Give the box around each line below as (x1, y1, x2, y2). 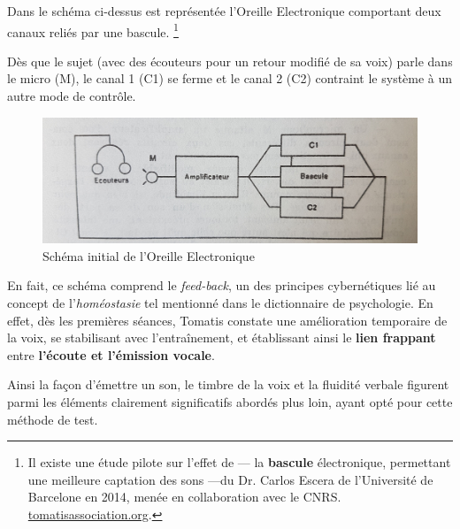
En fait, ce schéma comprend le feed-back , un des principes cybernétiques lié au (7, 276, 436, 295)
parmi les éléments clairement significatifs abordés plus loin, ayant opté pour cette (7, 392, 453, 410)
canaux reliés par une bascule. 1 (7, 19, 179, 41)
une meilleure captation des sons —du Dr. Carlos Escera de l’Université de (27, 470, 433, 488)
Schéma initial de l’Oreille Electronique (42, 246, 255, 264)
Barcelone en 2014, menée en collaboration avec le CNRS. (27, 487, 341, 506)
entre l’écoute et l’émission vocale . (7, 345, 215, 364)
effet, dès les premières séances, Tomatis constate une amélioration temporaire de (7, 310, 448, 329)
